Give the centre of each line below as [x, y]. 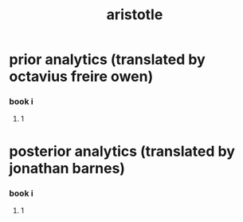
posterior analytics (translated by [122, 151]
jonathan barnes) [67, 168]
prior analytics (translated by [107, 59]
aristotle [135, 15]
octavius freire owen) [81, 77]
